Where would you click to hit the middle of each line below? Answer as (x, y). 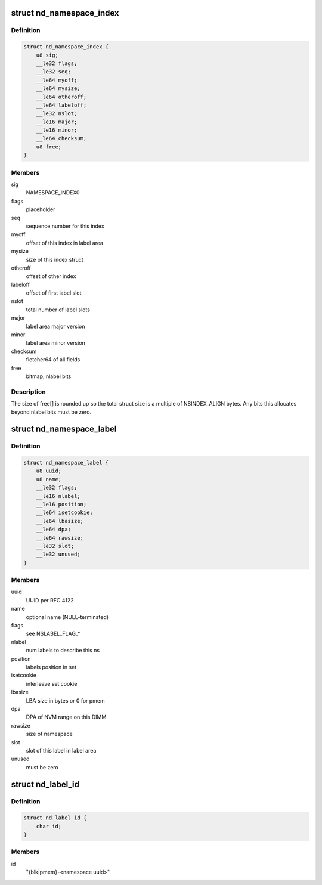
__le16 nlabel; (58, 496)
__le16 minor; (57, 130)
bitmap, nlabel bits (49, 376)
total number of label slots (58, 310)
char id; (49, 826)
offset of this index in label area (65, 243)
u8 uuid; (49, 471)
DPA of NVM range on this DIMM (66, 717)
